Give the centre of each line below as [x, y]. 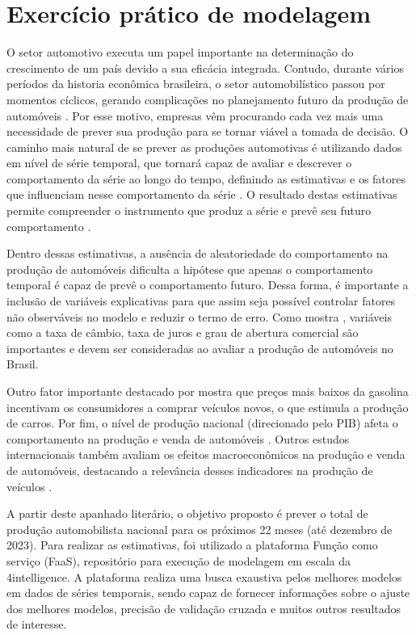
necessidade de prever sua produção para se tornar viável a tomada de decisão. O [208, 131]
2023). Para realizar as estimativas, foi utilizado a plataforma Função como [192, 545]
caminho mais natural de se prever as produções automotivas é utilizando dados [204, 147]
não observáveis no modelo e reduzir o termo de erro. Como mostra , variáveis [199, 316]
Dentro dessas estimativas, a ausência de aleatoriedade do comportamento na [197, 253]
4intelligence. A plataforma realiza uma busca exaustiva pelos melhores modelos [204, 576]
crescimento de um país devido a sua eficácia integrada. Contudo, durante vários [205, 67]
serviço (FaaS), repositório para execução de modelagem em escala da [179, 560]
